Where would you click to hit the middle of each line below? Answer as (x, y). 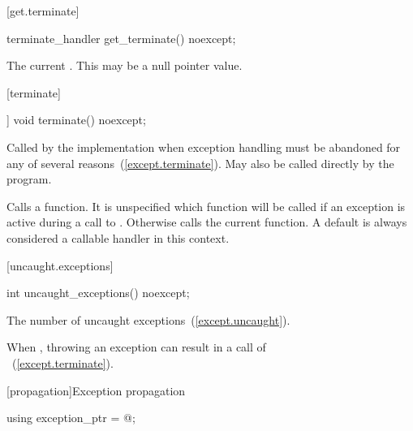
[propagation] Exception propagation (96, 390)
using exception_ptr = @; (71, 418)
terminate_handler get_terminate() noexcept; (121, 38)
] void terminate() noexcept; (76, 120)
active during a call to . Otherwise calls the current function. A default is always (207, 222)
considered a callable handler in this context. (118, 237)
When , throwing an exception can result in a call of (136, 347)
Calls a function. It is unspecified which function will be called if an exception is (206, 206)
